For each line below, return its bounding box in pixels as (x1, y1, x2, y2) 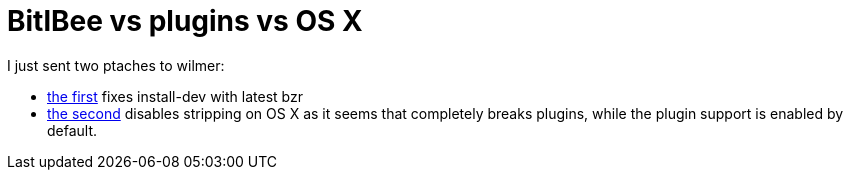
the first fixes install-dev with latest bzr (47, 87, 303, 105)
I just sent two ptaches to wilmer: (7, 56, 225, 74)
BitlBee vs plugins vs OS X (7, 4, 363, 38)
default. (47, 121, 98, 139)
